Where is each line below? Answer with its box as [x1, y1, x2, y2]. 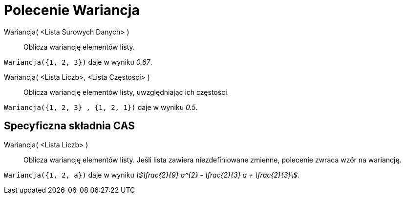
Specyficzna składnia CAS [4, 120, 135, 132]
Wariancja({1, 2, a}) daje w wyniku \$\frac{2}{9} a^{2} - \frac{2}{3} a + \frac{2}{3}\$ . [4, 170, 300, 179]
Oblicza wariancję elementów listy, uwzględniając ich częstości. [23, 88, 229, 96]
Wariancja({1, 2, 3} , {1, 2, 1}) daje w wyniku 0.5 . [4, 103, 198, 111]
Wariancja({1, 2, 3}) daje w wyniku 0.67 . [4, 57, 152, 66]
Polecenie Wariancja [4, 2, 140, 18]
